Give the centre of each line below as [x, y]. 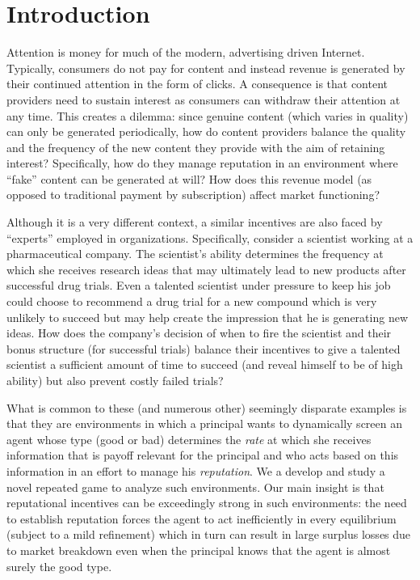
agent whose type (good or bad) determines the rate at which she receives [189, 439]
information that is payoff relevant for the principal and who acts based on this [203, 455]
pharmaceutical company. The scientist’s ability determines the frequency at [195, 254]
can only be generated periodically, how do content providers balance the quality [206, 131]
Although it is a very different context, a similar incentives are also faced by [195, 222]
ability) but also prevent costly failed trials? [115, 380]
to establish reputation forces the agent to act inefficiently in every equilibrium [202, 518]
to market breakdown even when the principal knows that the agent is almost [199, 550]
